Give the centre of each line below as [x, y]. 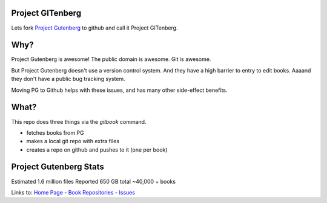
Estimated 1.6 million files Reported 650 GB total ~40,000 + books [93, 181]
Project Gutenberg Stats [58, 167]
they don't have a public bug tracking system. [68, 79]
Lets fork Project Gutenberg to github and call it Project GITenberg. [94, 28]
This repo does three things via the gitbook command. [79, 121]
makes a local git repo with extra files [73, 141]
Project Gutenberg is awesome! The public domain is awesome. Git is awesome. [111, 59]
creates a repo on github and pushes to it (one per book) [97, 150]
